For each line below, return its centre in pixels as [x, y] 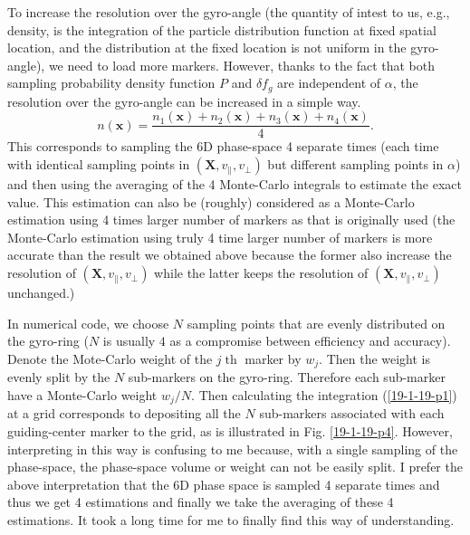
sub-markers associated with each [352, 413]
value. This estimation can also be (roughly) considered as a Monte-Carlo [211, 201]
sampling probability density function [111, 83]
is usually [129, 341]
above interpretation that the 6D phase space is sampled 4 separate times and [224, 484]
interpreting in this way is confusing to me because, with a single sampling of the [233, 449]
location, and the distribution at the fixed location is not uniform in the [207, 48]
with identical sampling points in [99, 164]
